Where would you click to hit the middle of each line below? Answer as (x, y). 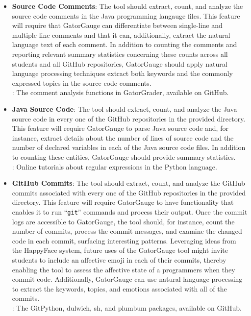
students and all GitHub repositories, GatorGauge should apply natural (120, 63)
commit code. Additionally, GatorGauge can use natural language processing (127, 279)
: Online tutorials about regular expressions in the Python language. (114, 166)
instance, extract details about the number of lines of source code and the (123, 137)
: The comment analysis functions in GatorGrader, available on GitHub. (120, 92)
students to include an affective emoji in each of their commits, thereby (119, 259)
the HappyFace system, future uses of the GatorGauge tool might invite (120, 250)
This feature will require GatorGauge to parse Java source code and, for (120, 128)
